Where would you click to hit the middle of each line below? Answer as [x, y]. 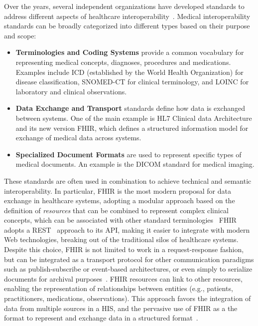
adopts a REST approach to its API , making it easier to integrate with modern [127, 229]
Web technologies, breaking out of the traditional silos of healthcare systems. [121, 239]
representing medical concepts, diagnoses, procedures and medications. [123, 62]
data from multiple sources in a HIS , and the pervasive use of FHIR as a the [121, 308]
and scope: [20, 35]
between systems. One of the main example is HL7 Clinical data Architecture [134, 118]
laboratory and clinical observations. [71, 91]
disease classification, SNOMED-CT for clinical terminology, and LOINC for [132, 82]
